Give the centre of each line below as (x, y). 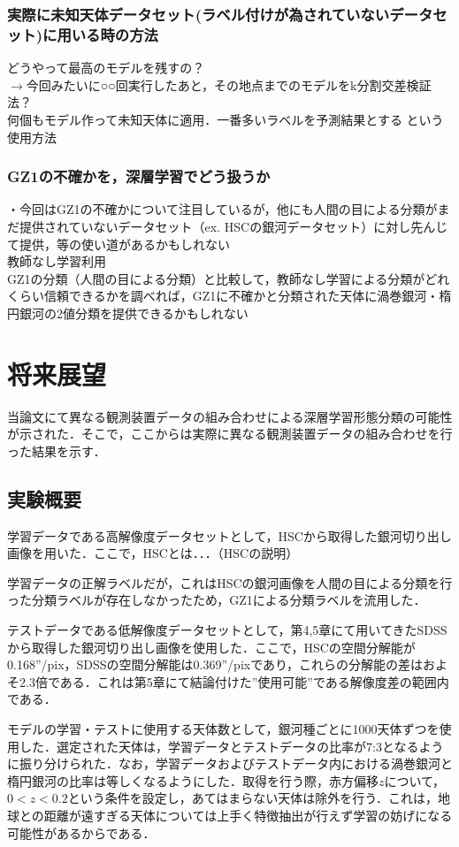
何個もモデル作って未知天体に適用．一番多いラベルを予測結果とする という (226, 119)
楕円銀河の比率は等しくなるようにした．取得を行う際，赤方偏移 (193, 780)
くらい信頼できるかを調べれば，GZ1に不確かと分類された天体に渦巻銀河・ (223, 296)
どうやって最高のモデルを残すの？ (106, 68)
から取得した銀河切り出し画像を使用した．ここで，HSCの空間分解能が (211, 647)
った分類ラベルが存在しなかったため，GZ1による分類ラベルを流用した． (217, 600)
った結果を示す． (57, 450)
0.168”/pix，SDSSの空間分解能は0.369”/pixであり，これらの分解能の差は (215, 664)
